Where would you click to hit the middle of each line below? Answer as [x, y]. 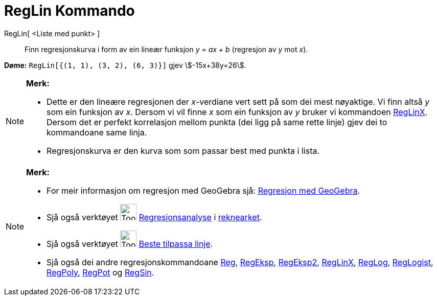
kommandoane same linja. [97, 132]
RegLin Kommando [70, 11]
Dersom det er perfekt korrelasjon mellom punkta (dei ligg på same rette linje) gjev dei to [217, 122]
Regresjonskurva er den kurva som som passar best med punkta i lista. [183, 151]
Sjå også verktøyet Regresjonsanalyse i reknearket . [154, 217]
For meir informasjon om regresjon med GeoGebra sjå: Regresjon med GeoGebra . [203, 190]
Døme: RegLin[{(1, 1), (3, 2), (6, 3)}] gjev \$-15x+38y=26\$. [125, 65]
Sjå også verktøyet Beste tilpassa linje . [130, 244]
